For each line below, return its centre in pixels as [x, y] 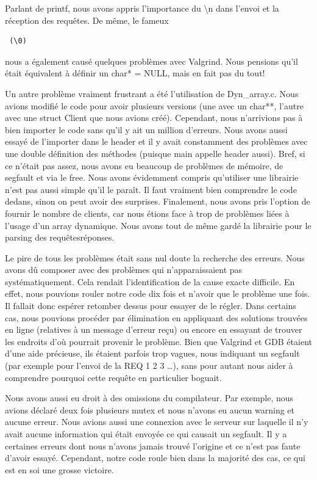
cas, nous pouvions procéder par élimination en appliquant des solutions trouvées [156, 317]
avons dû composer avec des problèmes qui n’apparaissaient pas [124, 270]
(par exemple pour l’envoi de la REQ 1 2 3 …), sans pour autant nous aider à [149, 365]
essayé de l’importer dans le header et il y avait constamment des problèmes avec [156, 141]
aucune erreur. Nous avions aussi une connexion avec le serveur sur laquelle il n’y [157, 422]
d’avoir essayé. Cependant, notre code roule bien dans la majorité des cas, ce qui [155, 458]
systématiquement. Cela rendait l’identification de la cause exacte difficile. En [150, 281]
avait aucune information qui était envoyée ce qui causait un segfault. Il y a [146, 434]
